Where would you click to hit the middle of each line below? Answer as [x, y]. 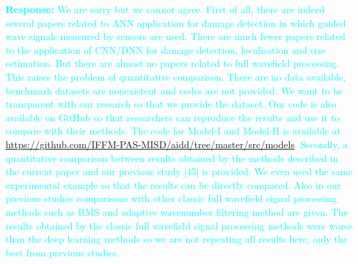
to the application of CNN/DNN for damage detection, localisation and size [166, 49]
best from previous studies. [62, 252]
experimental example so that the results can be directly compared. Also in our [173, 184]
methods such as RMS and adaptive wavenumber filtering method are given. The [177, 211]
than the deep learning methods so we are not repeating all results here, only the [177, 239]
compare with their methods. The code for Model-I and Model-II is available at [173, 131]
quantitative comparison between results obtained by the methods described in [172, 158]
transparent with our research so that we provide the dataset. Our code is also [171, 104]
